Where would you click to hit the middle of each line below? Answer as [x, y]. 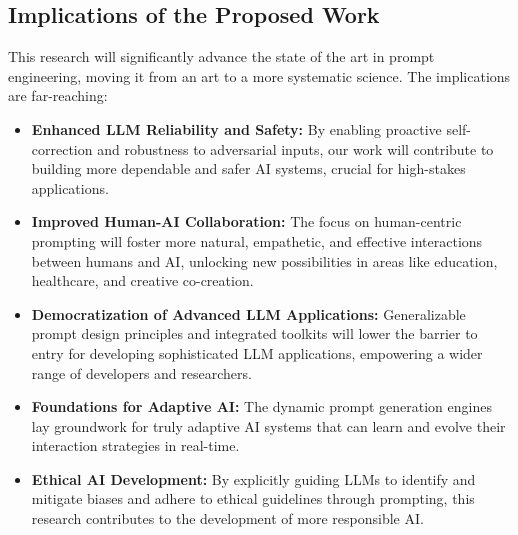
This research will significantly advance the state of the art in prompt [221, 56]
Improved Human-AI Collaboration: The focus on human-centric [246, 221]
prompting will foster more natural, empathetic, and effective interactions [257, 240]
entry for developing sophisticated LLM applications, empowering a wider [257, 352]
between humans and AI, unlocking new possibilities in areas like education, [264, 260]
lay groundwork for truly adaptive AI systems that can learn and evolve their [268, 425]
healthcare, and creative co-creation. [142, 280]
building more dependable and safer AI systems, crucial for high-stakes [248, 168]
